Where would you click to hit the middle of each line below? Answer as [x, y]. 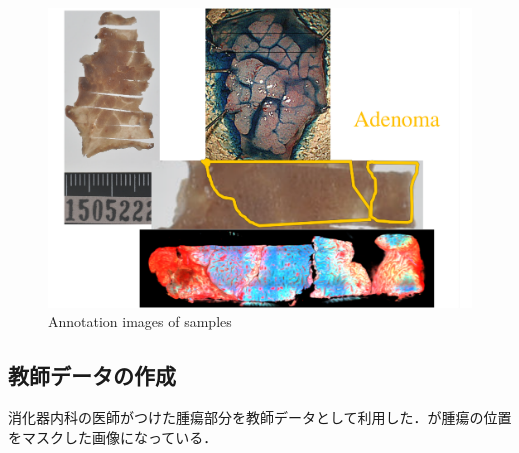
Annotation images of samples [140, 321]
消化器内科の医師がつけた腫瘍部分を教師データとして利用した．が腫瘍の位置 [260, 417]
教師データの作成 [92, 375]
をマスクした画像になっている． [113, 436]
